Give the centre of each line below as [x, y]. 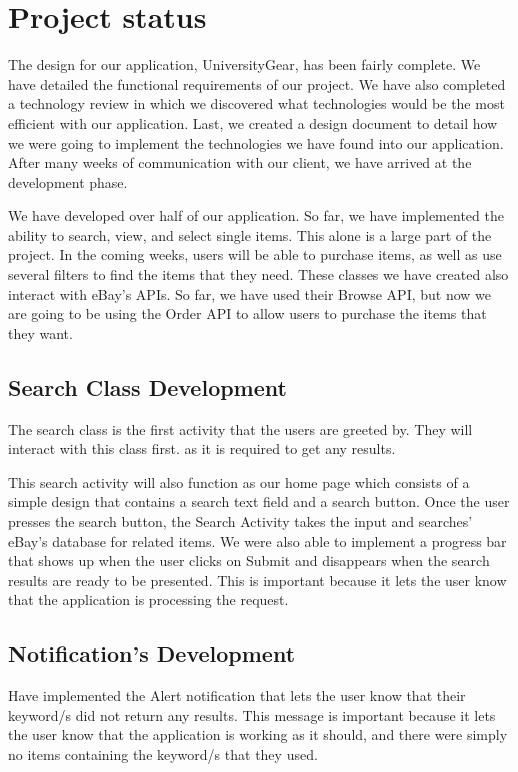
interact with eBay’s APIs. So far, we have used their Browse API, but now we [250, 293]
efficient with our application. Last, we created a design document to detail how [253, 122]
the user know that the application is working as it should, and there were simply [258, 734]
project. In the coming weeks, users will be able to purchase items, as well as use [255, 254]
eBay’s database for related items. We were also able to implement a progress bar [257, 540]
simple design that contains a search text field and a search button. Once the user [259, 501]
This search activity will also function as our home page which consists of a [239, 481]
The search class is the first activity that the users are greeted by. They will [240, 428]
